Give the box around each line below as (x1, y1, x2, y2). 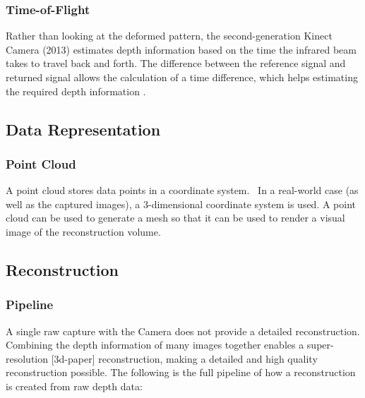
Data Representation (6, 118, 161, 140)
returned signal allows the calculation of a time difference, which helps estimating (6, 70, 358, 84)
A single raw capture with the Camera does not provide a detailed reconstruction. (6, 323, 360, 338)
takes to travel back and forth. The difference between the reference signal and (6, 56, 346, 71)
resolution (6, 351, 49, 366)
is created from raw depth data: (6, 378, 143, 393)
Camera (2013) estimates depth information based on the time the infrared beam (6, 42, 357, 56)
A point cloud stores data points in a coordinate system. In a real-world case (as (6, 183, 359, 198)
